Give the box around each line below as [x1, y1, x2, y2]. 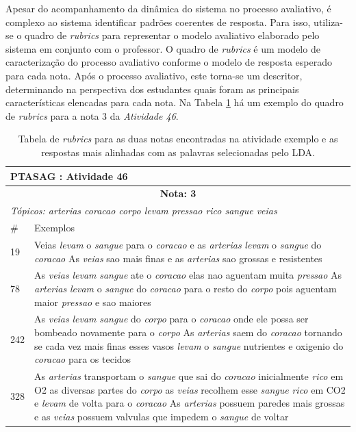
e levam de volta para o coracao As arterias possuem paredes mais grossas [34, 396, 345, 410]
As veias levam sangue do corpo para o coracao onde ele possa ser [34, 312, 309, 326]
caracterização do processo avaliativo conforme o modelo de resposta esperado [5, 55, 332, 69]
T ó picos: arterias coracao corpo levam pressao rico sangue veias [10, 203, 277, 218]
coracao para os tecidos [34, 352, 131, 366]
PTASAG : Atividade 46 [10, 168, 128, 183]
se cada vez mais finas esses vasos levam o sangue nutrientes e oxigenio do [34, 338, 344, 353]
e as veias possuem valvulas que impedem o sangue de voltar [34, 409, 289, 423]
